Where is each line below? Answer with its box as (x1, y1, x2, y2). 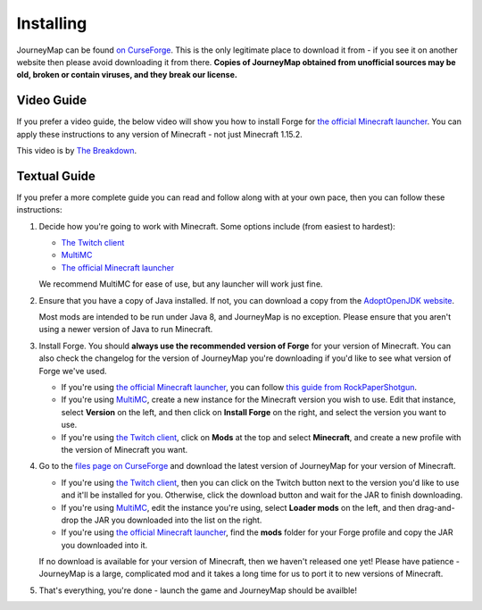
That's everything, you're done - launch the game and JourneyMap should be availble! (38, 585, 357, 596)
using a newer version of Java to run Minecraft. (38, 324, 213, 335)
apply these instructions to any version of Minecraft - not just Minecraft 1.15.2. (16, 129, 303, 139)
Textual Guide (16, 168, 96, 183)
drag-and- (416, 502, 455, 513)
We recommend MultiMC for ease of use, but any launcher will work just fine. (38, 279, 323, 289)
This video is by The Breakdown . (16, 146, 137, 156)
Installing (16, 13, 87, 33)
